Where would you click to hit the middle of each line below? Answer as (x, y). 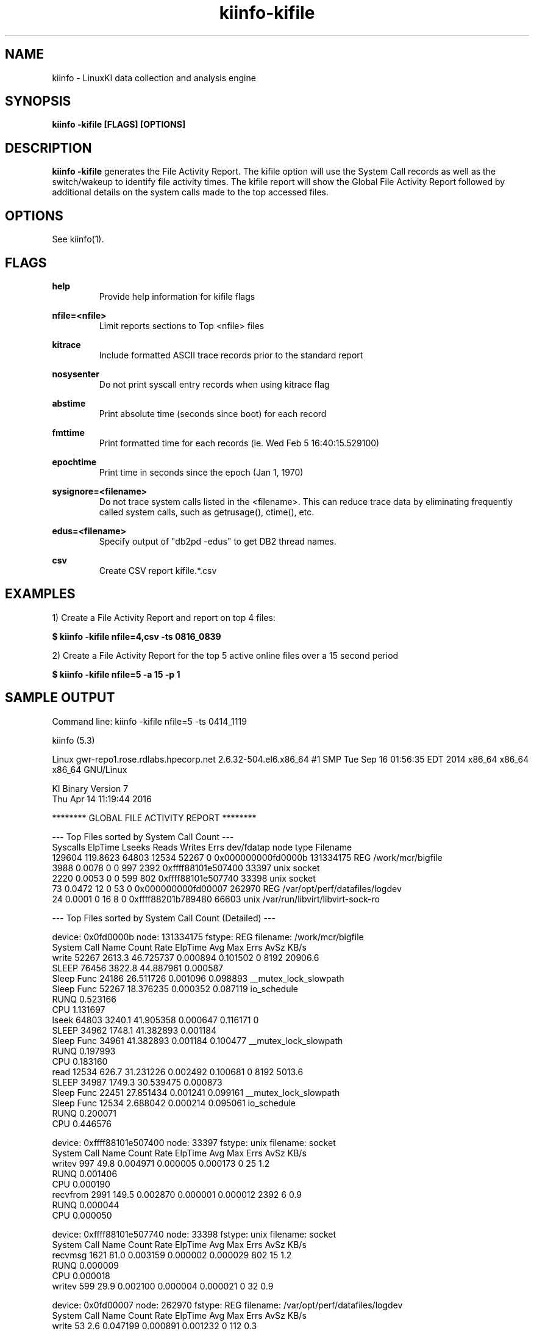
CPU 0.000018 (81, 1275)
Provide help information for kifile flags (177, 296)
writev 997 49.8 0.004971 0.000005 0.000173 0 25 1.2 (161, 1163)
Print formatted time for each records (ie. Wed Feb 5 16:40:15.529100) (239, 443)
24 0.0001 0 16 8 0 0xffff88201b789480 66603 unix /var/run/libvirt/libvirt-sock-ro (216, 899)
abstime (69, 403)
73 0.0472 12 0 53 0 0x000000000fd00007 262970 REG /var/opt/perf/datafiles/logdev (227, 888)
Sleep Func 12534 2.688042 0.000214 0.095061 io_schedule (174, 1103)
